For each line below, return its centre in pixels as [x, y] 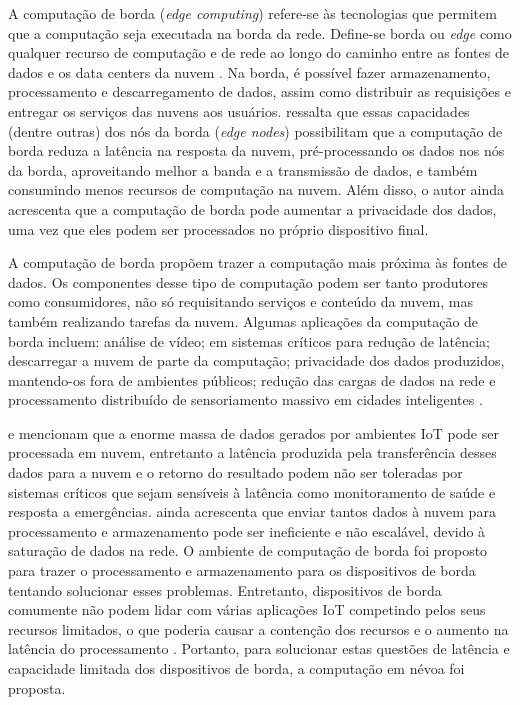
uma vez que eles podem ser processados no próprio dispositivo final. [218, 228]
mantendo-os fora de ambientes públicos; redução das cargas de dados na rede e [252, 379]
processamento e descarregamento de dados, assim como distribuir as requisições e [259, 91]
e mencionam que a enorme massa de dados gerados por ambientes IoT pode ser [253, 432]
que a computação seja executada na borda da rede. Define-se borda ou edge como [260, 32]
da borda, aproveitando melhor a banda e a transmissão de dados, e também [243, 169]
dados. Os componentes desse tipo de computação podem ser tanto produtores [248, 281]
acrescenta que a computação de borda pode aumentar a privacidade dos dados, [252, 208]
